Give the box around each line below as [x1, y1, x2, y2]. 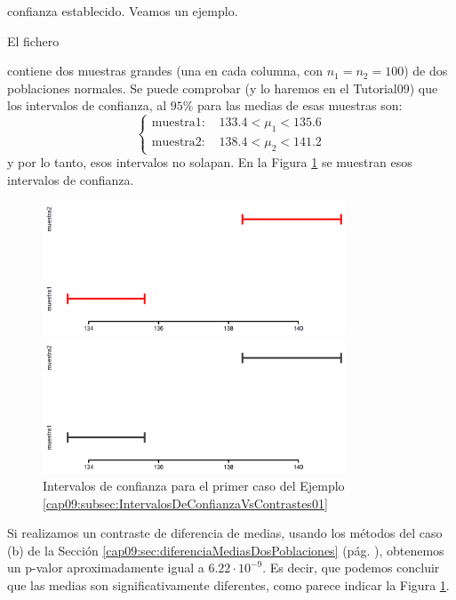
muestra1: [151, 116, 205, 130]
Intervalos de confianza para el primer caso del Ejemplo [43, 476, 345, 495]
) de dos [404, 61, 448, 80]
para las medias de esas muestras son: [197, 96, 403, 115]
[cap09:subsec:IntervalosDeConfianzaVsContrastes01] [43, 493, 328, 512]
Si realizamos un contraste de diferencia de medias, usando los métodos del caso [7, 524, 443, 542]
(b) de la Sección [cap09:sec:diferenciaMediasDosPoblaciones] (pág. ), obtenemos [7, 540, 444, 559]
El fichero [7, 31, 60, 50]
